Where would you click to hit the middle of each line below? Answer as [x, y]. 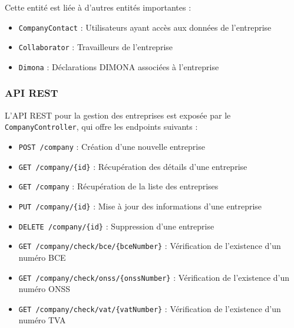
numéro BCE [42, 257]
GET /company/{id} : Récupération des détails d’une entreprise [133, 166]
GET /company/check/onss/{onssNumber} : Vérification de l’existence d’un [154, 277]
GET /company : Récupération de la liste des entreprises [118, 186]
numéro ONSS [44, 289]
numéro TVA [42, 320]
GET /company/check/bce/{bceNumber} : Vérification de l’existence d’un [150, 246]
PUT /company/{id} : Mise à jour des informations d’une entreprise [140, 206]
